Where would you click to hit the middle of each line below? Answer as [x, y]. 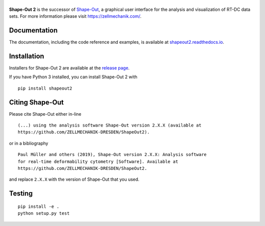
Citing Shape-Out [36, 102]
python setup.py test [44, 213]
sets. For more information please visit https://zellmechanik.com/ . [75, 16]
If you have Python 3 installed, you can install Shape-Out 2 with [73, 77]
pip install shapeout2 [45, 88]
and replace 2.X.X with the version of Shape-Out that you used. [74, 179]
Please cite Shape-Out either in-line [45, 114]
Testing [21, 194]
